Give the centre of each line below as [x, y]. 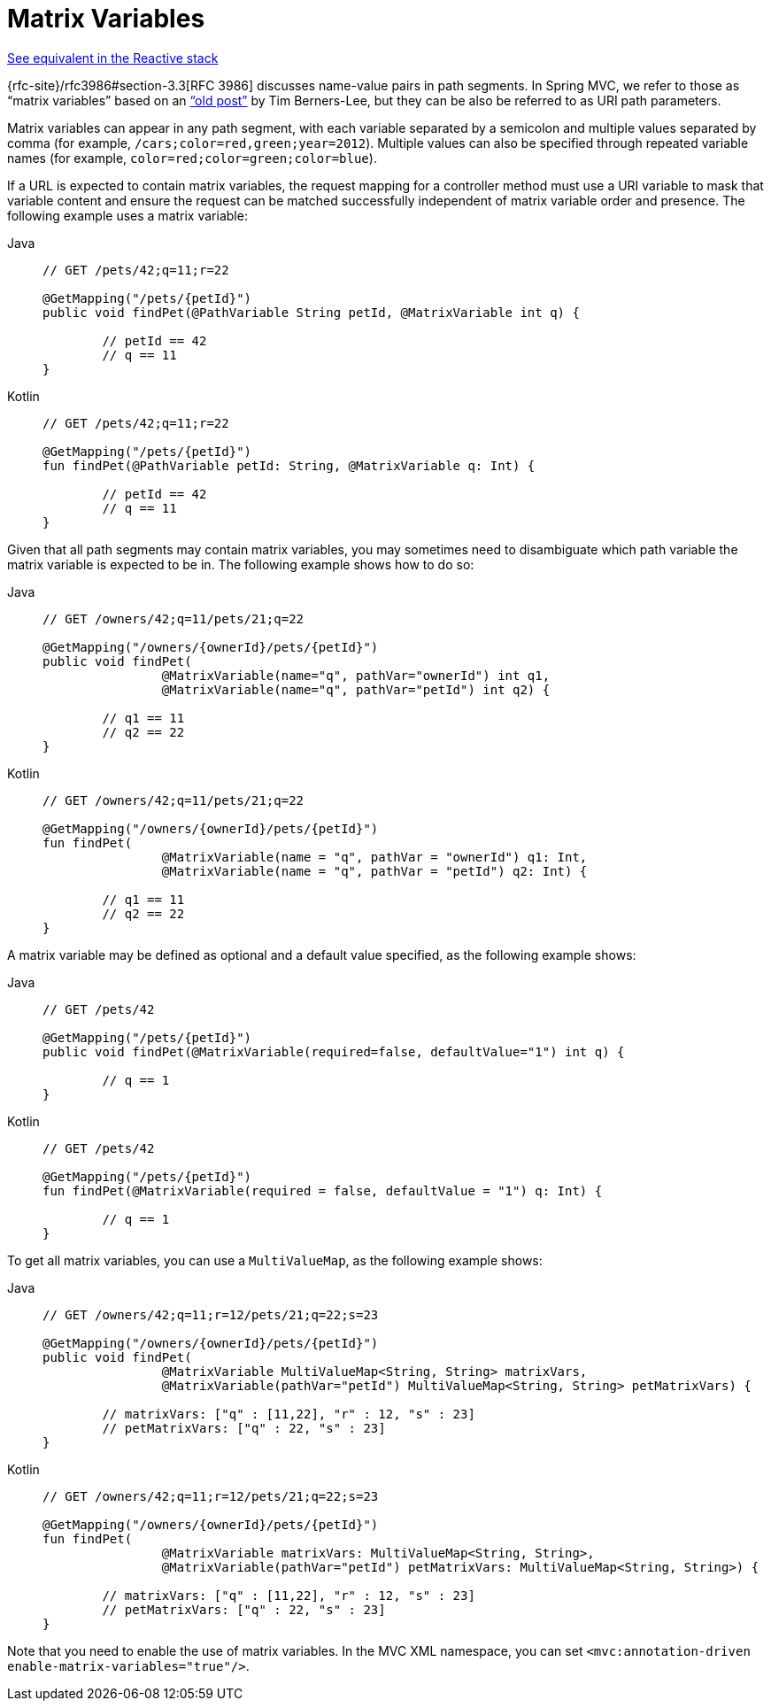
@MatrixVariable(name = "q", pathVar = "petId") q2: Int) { [374, 871]
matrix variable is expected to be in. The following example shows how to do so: [241, 564]
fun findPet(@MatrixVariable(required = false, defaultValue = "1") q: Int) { [323, 1190]
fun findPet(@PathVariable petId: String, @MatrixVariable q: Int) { [289, 465]
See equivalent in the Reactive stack [113, 58]
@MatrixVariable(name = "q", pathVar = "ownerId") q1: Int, [374, 857]
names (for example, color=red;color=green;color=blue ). [192, 158]
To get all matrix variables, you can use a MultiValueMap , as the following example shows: [275, 1260]
